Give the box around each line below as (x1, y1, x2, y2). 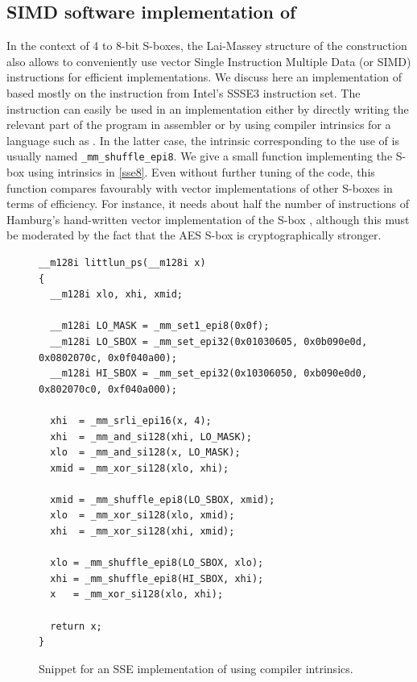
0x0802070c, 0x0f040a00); (39, 351, 177, 364)
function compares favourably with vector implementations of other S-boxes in (6, 179, 393, 196)
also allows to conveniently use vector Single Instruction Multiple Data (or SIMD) (6, 52, 411, 69)
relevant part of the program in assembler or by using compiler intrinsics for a (6, 116, 391, 133)
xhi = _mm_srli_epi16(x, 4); (50, 414, 212, 426)
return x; (50, 620, 102, 632)
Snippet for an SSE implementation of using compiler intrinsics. (39, 659, 353, 676)
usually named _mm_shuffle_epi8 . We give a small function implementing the (6, 148, 393, 164)
